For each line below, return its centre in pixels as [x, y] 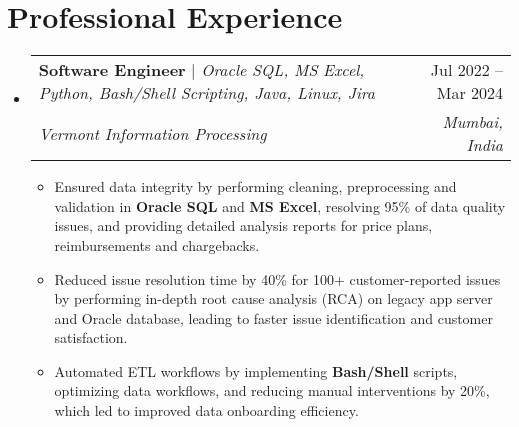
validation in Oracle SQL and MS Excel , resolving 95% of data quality [280, 205]
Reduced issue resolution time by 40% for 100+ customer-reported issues [277, 278]
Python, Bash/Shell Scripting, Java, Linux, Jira [206, 93]
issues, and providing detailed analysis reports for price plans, [243, 225]
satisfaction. [91, 337]
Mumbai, [472, 122]
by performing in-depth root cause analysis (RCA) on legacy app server [273, 298]
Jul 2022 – [466, 70]
